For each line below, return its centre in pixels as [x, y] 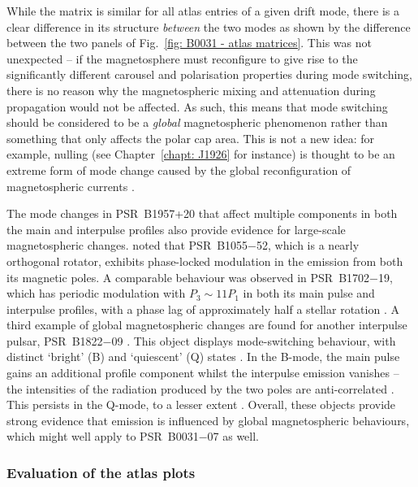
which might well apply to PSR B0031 [103, 436]
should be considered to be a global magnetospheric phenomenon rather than [197, 122]
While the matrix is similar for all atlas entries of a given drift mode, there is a [203, 11]
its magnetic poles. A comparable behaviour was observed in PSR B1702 [188, 277]
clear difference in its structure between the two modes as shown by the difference [209, 26]
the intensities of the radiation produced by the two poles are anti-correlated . [200, 388]
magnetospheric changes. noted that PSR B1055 [127, 245]
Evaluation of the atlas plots [101, 472]
